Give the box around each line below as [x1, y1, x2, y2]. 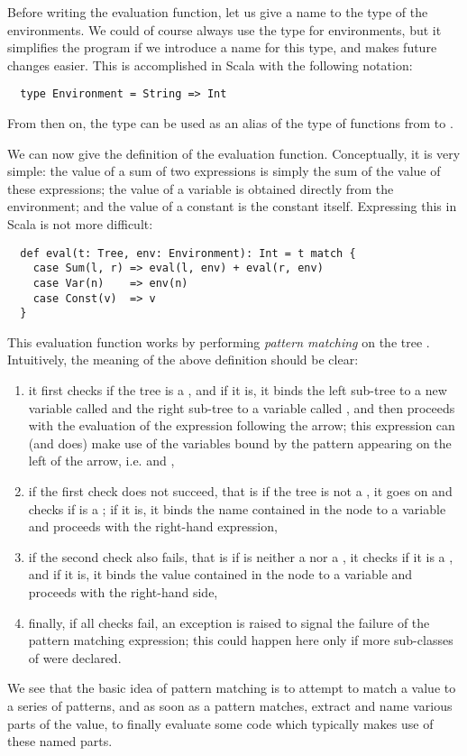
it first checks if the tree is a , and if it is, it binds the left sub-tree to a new [28, 381, 447, 400]
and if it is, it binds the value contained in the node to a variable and [28, 565, 413, 584]
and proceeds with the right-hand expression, [28, 517, 278, 536]
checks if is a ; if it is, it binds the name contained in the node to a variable [28, 499, 446, 518]
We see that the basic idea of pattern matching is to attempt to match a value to [7, 678, 456, 697]
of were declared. [28, 648, 122, 667]
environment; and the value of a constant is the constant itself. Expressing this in [7, 197, 457, 216]
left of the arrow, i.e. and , [28, 451, 175, 470]
